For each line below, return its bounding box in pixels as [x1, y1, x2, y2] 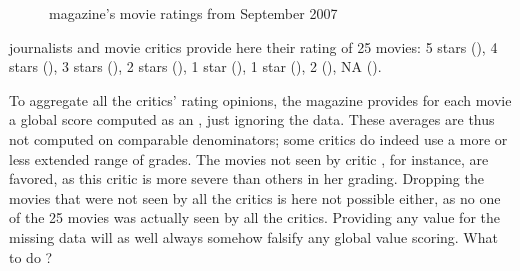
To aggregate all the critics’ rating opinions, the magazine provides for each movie [9, 89, 512, 110]
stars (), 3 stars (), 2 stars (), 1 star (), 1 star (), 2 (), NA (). [9, 56, 382, 77]
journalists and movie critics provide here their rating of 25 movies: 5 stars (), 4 [9, 36, 498, 57]
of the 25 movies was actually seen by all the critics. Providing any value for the [9, 207, 500, 228]
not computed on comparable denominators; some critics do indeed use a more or [9, 128, 508, 149]
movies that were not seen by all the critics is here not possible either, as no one [9, 187, 501, 208]
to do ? [9, 246, 53, 267]
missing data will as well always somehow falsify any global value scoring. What [9, 226, 498, 247]
